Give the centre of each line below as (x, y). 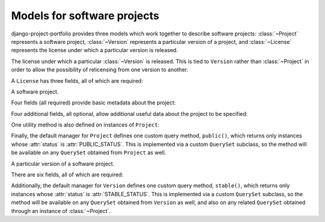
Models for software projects (85, 16)
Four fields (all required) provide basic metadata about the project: (94, 103)
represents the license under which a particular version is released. (94, 50)
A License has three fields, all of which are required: (77, 80)
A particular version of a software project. (63, 163)
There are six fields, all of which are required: (67, 175)
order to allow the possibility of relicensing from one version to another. (100, 70)
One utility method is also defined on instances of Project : (85, 125)
